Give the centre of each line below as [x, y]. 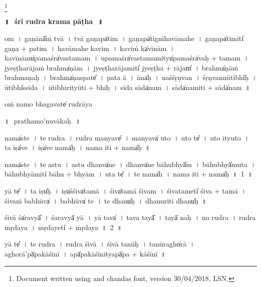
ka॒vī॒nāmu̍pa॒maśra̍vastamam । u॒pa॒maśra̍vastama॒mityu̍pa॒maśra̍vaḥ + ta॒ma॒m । [127, 58]
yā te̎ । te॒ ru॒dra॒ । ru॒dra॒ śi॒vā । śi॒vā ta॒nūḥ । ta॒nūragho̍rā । [100, 244]
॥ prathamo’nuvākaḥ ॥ [43, 121]
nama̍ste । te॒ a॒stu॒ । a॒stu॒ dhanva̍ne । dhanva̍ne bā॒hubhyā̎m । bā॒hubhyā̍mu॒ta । [130, 164]
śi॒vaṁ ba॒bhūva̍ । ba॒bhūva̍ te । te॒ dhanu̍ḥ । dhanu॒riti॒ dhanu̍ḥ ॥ [106, 200]
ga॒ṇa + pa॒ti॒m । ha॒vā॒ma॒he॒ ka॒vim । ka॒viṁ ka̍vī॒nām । [90, 48]
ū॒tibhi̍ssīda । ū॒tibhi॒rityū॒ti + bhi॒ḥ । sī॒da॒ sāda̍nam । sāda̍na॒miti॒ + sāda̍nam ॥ [127, 87]
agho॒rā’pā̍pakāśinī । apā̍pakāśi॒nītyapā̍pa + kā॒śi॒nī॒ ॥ [85, 254]
